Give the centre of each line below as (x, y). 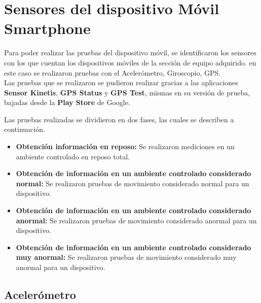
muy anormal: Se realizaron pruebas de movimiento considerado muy (126, 257)
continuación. (25, 129)
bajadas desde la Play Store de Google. (67, 102)
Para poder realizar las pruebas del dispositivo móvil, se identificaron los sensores (130, 53)
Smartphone (47, 28)
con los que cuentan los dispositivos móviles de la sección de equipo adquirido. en (130, 62)
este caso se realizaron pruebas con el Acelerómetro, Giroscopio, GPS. (113, 72)
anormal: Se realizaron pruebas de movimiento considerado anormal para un (136, 220)
